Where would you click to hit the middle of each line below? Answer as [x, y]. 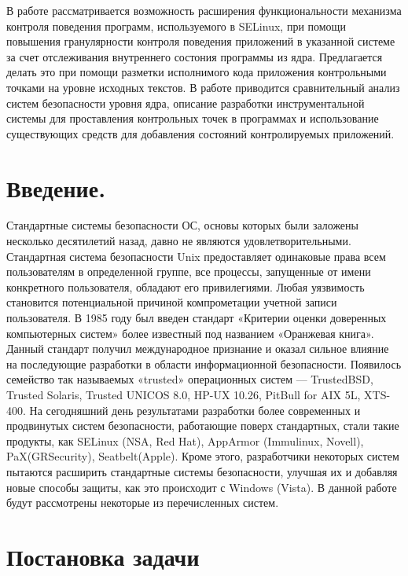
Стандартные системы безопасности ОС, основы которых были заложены [182, 225]
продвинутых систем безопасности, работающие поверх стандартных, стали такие [203, 426]
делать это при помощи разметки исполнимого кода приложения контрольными [197, 72]
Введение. [56, 187]
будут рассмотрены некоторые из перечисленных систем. [143, 503]
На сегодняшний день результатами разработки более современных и [195, 410]
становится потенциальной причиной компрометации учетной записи [172, 302]
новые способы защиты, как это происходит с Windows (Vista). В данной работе [202, 487]
